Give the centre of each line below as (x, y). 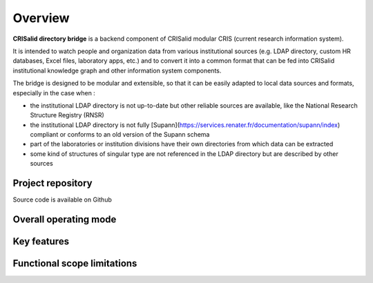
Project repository (52, 183)
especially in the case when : (54, 92)
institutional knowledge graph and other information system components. (117, 70)
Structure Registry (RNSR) (67, 115)
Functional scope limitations (75, 263)
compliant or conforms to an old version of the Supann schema (120, 135)
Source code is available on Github (62, 199)
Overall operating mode (65, 219)
